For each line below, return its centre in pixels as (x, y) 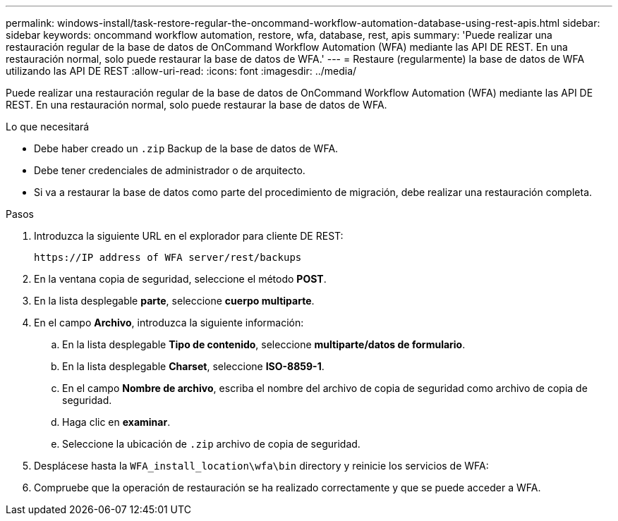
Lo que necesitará (48, 127)
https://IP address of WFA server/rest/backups (168, 257)
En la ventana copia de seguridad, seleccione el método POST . (180, 279)
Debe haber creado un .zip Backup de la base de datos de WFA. (186, 148)
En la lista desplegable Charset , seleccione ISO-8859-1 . (193, 366)
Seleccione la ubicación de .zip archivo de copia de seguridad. (211, 444)
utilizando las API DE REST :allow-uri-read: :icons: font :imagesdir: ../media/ (181, 71)
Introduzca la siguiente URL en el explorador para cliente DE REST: (189, 236)
